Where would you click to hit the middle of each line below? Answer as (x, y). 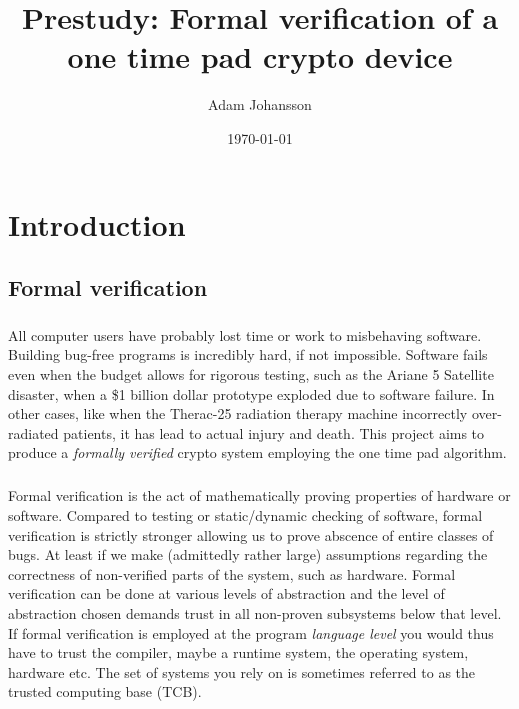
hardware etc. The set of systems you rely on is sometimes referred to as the (242, 671)
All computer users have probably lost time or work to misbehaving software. (245, 334)
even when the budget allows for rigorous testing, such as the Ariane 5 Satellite (251, 374)
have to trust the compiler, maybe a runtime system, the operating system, (238, 652)
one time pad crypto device (260, 56)
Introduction (97, 223)
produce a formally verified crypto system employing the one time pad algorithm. (257, 452)
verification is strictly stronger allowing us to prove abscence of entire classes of (251, 534)
